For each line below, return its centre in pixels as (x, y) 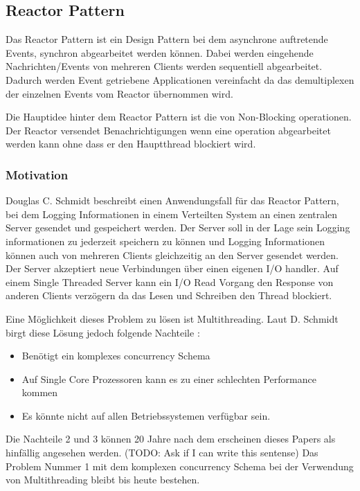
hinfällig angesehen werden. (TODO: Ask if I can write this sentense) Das (162, 453)
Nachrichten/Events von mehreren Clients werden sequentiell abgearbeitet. (164, 66)
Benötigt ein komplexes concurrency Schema (116, 356)
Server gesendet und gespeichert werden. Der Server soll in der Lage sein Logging (178, 227)
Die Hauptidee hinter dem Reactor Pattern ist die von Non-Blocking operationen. (179, 117)
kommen (40, 392)
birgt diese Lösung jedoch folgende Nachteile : (103, 332)
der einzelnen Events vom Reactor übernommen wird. (119, 93)
